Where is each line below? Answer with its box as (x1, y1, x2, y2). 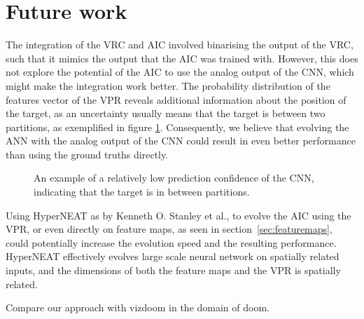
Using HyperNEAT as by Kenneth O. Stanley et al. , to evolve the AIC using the (6, 208, 351, 222)
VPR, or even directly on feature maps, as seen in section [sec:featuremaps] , (6, 222, 332, 236)
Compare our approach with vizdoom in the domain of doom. (6, 300, 269, 315)
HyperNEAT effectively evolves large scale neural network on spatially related (6, 249, 339, 264)
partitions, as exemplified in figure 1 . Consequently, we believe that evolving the (6, 119, 349, 134)
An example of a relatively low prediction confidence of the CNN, (34, 170, 314, 185)
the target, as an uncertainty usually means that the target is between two (6, 106, 325, 121)
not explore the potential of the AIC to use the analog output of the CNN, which (6, 65, 354, 79)
